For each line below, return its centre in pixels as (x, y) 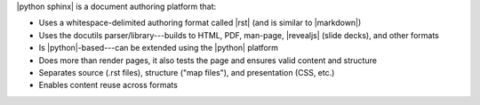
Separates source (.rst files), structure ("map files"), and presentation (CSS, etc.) (187, 72)
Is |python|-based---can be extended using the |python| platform (159, 48)
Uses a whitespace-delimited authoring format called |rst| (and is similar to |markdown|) (200, 23)
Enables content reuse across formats (108, 85)
